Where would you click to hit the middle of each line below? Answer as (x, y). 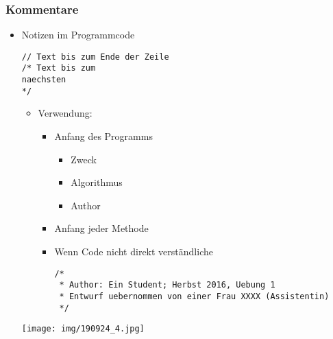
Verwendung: (65, 113)
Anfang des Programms (103, 136)
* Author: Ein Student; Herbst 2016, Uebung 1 (167, 285)
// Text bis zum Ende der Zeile (95, 57)
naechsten (44, 80)
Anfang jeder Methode (101, 228)
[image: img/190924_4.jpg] (83, 329)
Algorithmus (97, 182)
